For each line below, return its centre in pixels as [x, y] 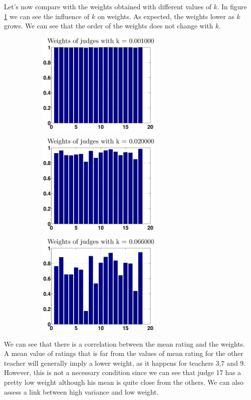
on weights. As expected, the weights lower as [166, 16]
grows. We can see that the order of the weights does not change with [109, 26]
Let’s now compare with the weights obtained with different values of [108, 6]
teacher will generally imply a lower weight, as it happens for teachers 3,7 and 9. [125, 363]
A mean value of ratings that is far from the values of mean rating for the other [124, 353]
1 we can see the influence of [47, 16]
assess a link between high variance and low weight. [81, 391]
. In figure [232, 6]
